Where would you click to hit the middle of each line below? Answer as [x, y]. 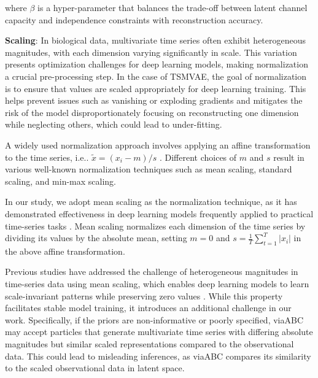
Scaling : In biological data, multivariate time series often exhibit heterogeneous [156, 40]
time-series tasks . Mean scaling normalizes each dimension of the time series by [155, 226]
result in [289, 157]
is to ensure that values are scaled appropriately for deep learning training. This [156, 88]
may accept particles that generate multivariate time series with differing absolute [159, 332]
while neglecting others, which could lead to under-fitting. [114, 124]
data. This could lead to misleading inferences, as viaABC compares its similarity [158, 356]
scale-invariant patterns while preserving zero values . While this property [144, 295]
